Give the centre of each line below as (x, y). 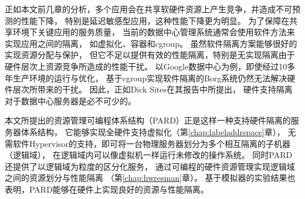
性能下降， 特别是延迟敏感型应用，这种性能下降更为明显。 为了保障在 (155, 20)
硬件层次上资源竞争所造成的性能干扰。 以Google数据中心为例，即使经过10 (146, 66)
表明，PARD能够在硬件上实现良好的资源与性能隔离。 (107, 189)
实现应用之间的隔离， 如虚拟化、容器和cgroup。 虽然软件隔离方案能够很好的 (151, 43)
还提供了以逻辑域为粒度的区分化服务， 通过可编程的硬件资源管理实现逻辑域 (150, 166)
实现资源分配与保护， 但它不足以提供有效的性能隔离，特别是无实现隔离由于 (150, 55)
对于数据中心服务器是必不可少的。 (70, 100)
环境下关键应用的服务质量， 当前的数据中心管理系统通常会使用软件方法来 (154, 32)
